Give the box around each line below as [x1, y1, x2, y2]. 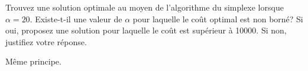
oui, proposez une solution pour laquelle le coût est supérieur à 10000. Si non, [5, 24, 287, 36]
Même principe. [5, 55, 61, 67]
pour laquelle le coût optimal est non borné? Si [132, 12, 303, 25]
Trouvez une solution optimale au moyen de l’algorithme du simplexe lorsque [5, 1, 284, 13]
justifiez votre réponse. [5, 35, 87, 48]
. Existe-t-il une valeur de [30, 12, 122, 25]
